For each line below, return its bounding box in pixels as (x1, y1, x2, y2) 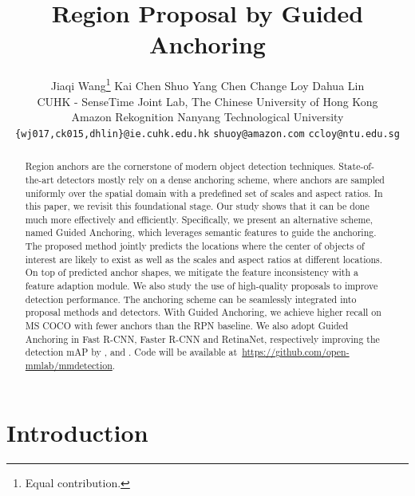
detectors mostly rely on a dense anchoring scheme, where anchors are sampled (57, 172, 385, 186)
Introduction (6, 415, 148, 448)
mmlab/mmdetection (25, 359, 113, 372)
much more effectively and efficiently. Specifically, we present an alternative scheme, (25, 212, 373, 226)
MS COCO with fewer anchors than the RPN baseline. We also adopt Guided (25, 319, 349, 333)
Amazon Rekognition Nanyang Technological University (71, 108, 344, 125)
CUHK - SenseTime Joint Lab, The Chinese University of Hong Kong (37, 93, 378, 109)
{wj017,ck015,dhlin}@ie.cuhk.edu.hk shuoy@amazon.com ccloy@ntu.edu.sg (15, 128, 400, 140)
